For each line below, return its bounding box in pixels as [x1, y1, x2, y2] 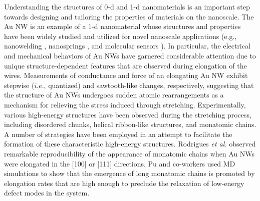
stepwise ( [4, 79, 35, 90]
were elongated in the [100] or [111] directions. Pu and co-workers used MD [4, 158, 235, 168]
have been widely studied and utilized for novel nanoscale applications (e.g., [4, 30, 237, 41]
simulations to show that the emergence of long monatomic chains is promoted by [4, 168, 255, 178]
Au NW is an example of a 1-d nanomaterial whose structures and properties [4, 21, 241, 31]
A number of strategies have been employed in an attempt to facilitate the [4, 128, 232, 139]
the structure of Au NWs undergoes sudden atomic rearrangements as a [4, 89, 224, 100]
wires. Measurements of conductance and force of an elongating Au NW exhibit [4, 70, 248, 80]
